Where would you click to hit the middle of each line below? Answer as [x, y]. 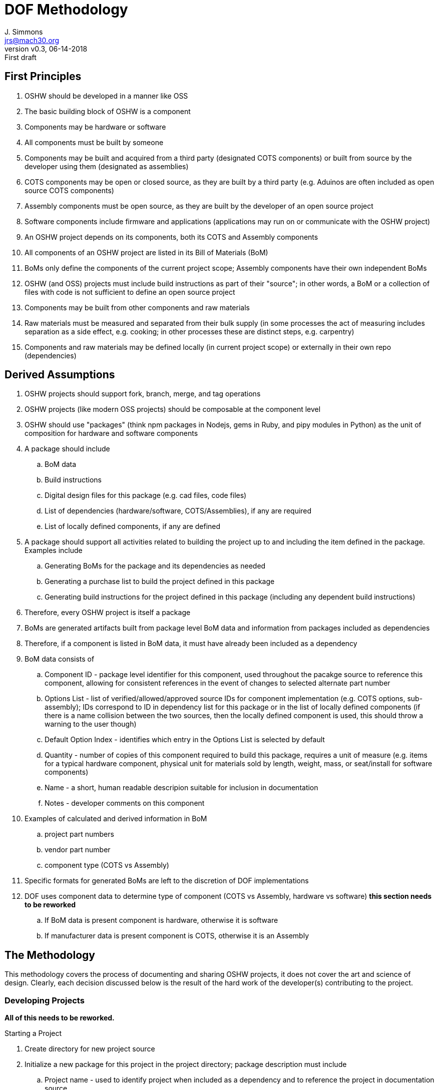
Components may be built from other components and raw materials [137, 307]
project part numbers [79, 834]
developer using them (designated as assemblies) [107, 166]
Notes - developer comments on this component [125, 803]
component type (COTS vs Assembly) [107, 865]
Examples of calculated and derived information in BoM [116, 819]
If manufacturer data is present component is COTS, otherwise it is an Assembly [177, 936]
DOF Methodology [66, 10]
